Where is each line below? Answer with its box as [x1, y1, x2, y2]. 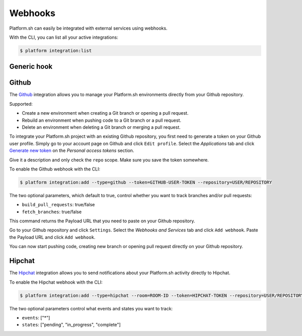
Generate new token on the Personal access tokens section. [9, 147, 134, 153]
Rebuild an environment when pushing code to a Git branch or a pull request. [22, 117, 181, 123]
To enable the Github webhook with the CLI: [9, 166, 101, 172]
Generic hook [9, 62, 53, 71]
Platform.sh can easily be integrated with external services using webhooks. [9, 25, 168, 31]
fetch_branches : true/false [22, 209, 82, 215]
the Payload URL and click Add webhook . [9, 234, 96, 240]
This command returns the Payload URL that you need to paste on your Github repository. [9, 218, 195, 224]
